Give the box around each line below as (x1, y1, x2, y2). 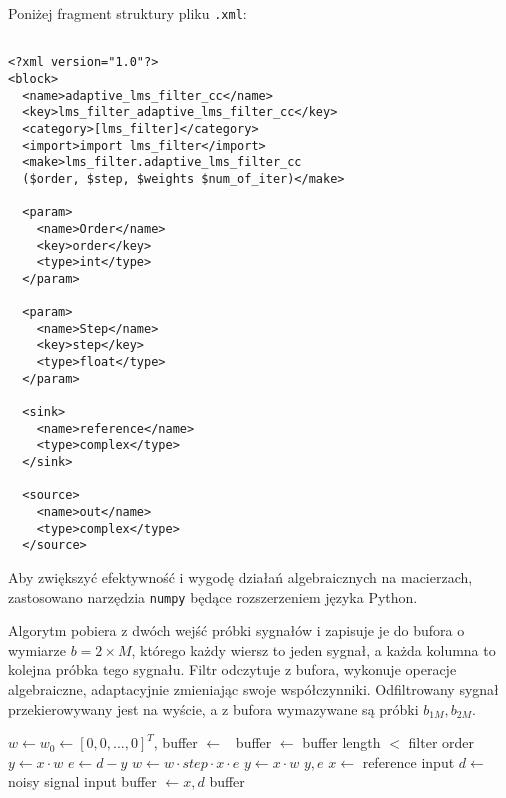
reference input (362, 751, 455, 772)
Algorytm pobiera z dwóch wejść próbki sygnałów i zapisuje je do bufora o (8, 620, 465, 641)
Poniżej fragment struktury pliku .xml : (8, 3, 247, 23)
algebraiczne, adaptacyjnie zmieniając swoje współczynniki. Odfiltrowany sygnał (8, 679, 499, 700)
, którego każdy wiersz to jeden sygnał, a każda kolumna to (131, 639, 496, 660)
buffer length (302, 732, 381, 753)
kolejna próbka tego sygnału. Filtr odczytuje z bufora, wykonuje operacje (8, 659, 457, 680)
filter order (408, 732, 475, 753)
